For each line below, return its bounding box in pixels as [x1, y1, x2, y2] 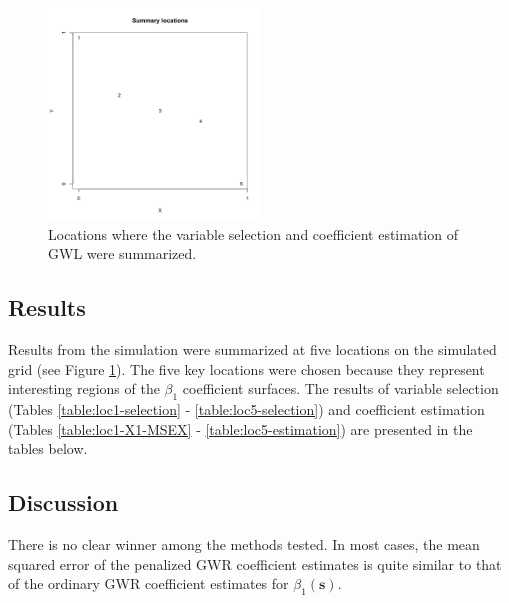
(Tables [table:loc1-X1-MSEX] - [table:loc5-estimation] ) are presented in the [8, 418, 473, 439]
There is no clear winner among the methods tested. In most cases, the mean [8, 533, 480, 554]
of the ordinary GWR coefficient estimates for [8, 573, 289, 594]
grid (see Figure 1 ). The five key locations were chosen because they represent [8, 358, 485, 379]
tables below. [8, 438, 88, 459]
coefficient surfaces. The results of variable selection [182, 378, 499, 399]
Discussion [8, 487, 119, 518]
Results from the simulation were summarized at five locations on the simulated [8, 338, 497, 359]
